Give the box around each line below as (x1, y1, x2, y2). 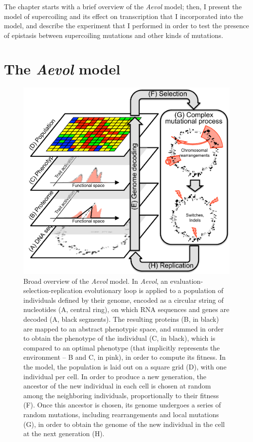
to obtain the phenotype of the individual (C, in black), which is (23, 333, 216, 343)
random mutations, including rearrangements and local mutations (23, 409, 219, 419)
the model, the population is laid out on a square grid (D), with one (23, 362, 227, 372)
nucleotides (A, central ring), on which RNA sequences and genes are (23, 304, 230, 314)
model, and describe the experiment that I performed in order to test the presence (4, 20, 249, 31)
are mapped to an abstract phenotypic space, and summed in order (23, 323, 224, 333)
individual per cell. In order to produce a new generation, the (23, 371, 206, 381)
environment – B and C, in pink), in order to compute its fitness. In (23, 352, 226, 362)
